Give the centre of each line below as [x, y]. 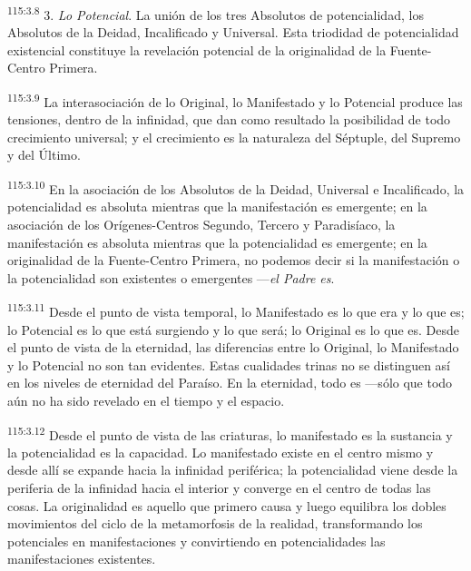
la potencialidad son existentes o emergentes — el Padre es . [171, 277]
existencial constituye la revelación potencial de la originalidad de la [197, 49]
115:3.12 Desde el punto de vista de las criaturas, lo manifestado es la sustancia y [230, 433]
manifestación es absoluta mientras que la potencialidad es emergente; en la [217, 242]
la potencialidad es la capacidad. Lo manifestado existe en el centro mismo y [221, 452]
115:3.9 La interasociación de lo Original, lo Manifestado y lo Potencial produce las [235, 100]
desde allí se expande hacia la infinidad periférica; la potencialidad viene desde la [233, 470]
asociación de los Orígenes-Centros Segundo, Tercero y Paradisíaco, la [201, 224]
